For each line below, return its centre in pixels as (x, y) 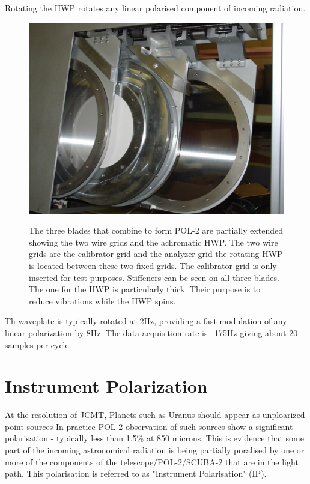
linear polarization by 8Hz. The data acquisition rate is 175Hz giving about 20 (151, 332)
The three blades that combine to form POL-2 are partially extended (156, 230)
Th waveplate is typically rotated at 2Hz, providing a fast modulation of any (146, 321)
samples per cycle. (38, 344)
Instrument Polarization (106, 386)
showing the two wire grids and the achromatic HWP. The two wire (153, 242)
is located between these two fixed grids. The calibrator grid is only (153, 265)
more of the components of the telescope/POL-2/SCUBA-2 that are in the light (152, 461)
